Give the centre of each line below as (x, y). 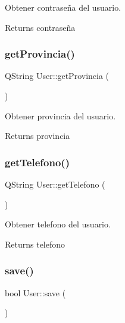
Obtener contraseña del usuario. (63, 7)
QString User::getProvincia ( (57, 76)
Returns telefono (35, 244)
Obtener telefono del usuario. (58, 224)
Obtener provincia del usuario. (60, 115)
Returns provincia (37, 136)
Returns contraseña (40, 27)
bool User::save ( (35, 292)
